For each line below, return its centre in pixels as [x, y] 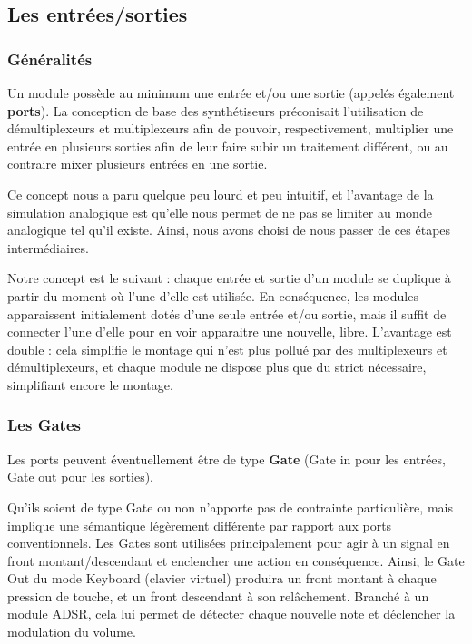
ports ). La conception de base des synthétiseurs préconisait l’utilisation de [216, 110]
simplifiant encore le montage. [90, 384]
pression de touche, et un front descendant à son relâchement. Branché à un [218, 595]
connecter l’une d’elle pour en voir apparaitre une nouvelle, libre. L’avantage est [230, 332]
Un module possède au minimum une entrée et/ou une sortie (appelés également [231, 93]
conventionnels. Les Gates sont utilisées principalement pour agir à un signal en [229, 543]
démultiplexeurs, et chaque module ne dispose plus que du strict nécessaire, [217, 367]
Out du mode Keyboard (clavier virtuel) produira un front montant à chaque [222, 578]
